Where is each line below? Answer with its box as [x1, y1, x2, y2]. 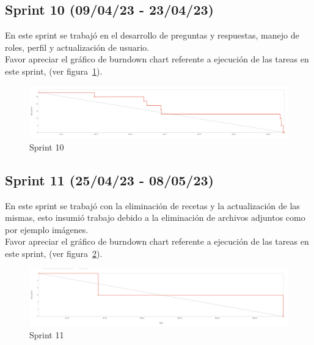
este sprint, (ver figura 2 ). [5, 247, 103, 260]
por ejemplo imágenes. [5, 223, 89, 236]
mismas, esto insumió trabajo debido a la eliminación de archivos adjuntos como [5, 211, 305, 224]
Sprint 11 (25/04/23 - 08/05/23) [5, 170, 214, 189]
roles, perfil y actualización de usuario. [5, 40, 149, 53]
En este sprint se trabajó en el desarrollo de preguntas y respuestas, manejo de [5, 29, 299, 42]
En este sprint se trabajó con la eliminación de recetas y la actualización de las [5, 199, 300, 212]
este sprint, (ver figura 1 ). [5, 64, 103, 77]
